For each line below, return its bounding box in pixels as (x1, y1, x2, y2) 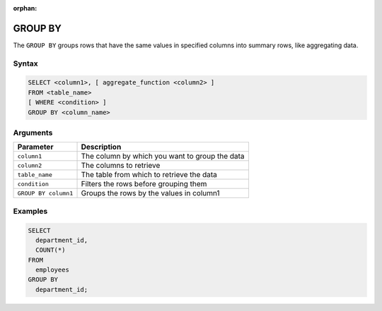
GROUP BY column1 (17, 189, 74, 197)
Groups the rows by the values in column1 (81, 188, 220, 198)
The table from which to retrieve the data (81, 170, 217, 180)
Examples (13, 206, 48, 216)
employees (35, 266, 70, 274)
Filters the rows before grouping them (81, 179, 207, 189)
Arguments (13, 128, 53, 138)
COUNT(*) (35, 246, 66, 254)
